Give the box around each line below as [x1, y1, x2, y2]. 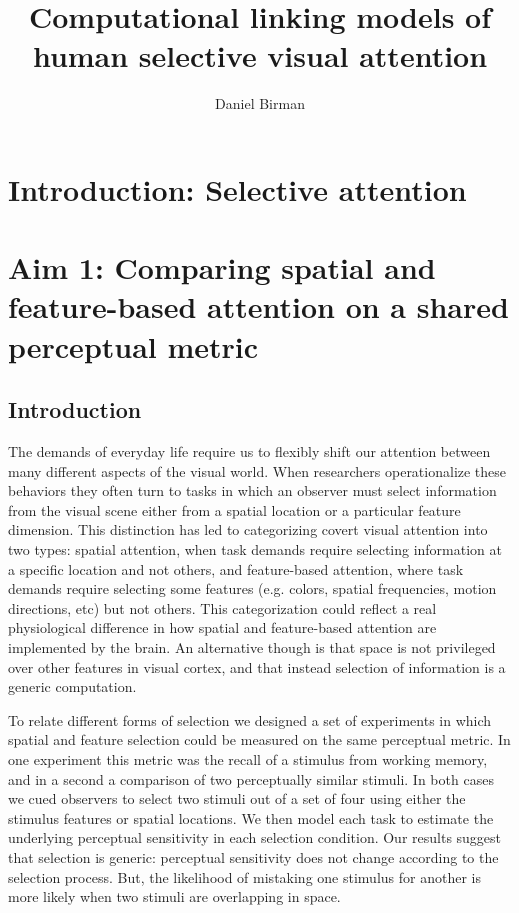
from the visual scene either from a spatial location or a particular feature [8, 499, 461, 520]
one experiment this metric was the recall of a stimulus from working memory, [8, 748, 488, 769]
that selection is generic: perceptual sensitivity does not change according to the [8, 846, 499, 867]
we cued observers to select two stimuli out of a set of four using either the [8, 788, 466, 809]
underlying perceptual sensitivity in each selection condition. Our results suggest [8, 827, 502, 848]
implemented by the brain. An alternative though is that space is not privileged [8, 636, 496, 657]
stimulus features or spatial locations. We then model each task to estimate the [8, 807, 494, 828]
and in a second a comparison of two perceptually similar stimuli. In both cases [8, 768, 494, 789]
